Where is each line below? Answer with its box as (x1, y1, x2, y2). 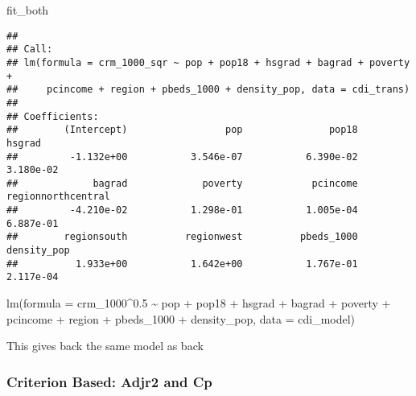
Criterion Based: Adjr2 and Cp (6, 371, 212, 391)
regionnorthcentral (6, 191, 110, 203)
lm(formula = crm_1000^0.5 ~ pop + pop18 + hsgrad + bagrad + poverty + (6, 295, 391, 311)
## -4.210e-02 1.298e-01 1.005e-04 (6, 204, 358, 217)
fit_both (6, 2, 49, 18)
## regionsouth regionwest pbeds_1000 (6, 231, 358, 243)
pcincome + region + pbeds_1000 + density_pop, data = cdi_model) (6, 310, 356, 327)
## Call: (6, 43, 53, 56)
